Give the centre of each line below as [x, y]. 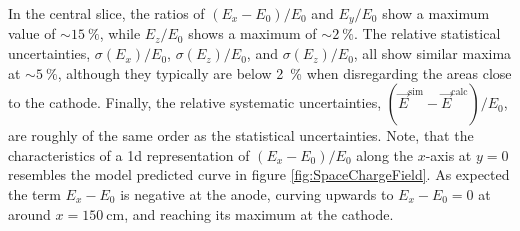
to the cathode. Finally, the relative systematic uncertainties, [195, 102]
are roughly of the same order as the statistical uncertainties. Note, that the [241, 135]
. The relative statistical [427, 33]
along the [385, 154]
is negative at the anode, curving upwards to [257, 194]
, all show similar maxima [432, 53]
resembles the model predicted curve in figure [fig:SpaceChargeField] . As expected [259, 174]
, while [120, 33]
